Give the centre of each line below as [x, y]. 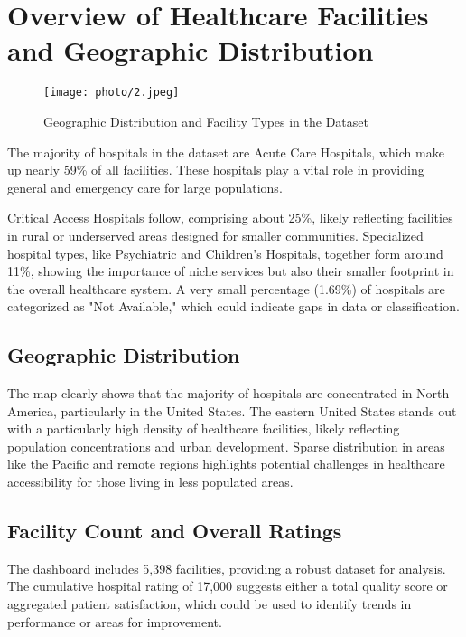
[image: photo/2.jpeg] [112, 93]
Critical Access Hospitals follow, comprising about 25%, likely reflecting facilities [230, 218]
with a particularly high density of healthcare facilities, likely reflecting [204, 428]
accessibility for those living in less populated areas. [150, 482]
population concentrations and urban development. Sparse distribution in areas [226, 446]
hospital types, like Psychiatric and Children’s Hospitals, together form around [225, 253]
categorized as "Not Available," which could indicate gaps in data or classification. [233, 306]
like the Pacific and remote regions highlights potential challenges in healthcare [226, 464]
